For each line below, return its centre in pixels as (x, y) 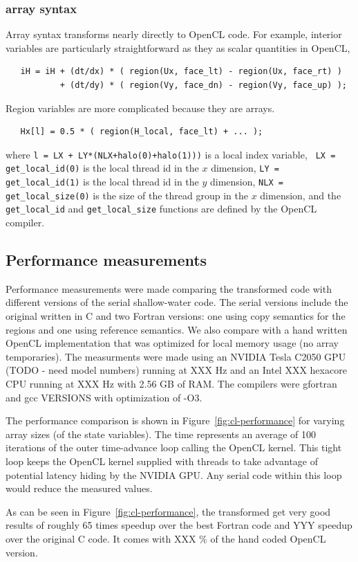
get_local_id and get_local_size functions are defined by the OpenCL (161, 209)
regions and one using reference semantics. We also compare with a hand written (177, 329)
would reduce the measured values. (79, 488)
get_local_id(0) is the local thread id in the (102, 168)
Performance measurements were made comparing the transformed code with (169, 288)
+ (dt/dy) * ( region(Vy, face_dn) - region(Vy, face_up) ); (203, 85)
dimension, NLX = (246, 182)
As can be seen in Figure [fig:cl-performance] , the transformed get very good (168, 511)
